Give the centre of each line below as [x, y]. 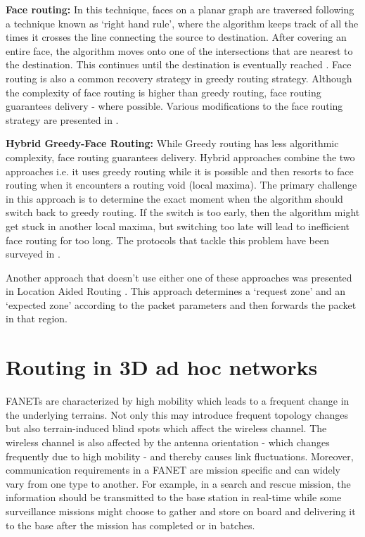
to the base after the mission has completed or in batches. [130, 525]
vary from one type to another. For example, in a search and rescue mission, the [178, 483]
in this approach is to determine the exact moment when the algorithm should [174, 198]
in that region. [37, 318]
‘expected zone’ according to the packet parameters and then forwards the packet [181, 304]
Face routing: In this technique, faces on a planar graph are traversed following [180, 9]
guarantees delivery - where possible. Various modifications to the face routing [174, 106]
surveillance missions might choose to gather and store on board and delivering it [181, 511]
